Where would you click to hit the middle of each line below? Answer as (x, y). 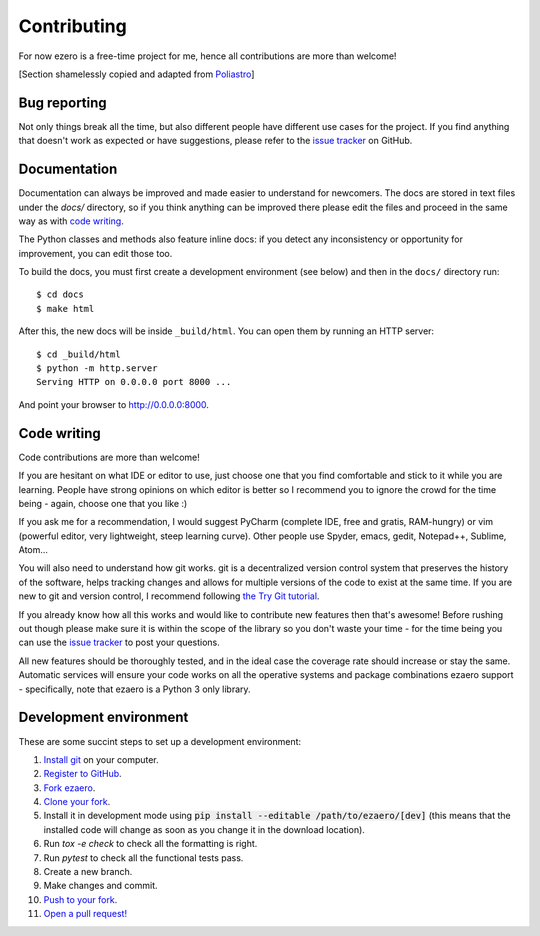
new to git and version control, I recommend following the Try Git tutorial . (169, 596)
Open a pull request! (85, 914)
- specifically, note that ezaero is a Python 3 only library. (134, 689)
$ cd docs (60, 294)
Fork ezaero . (69, 787)
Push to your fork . (80, 899)
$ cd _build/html (78, 354)
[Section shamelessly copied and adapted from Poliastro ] (136, 74)
